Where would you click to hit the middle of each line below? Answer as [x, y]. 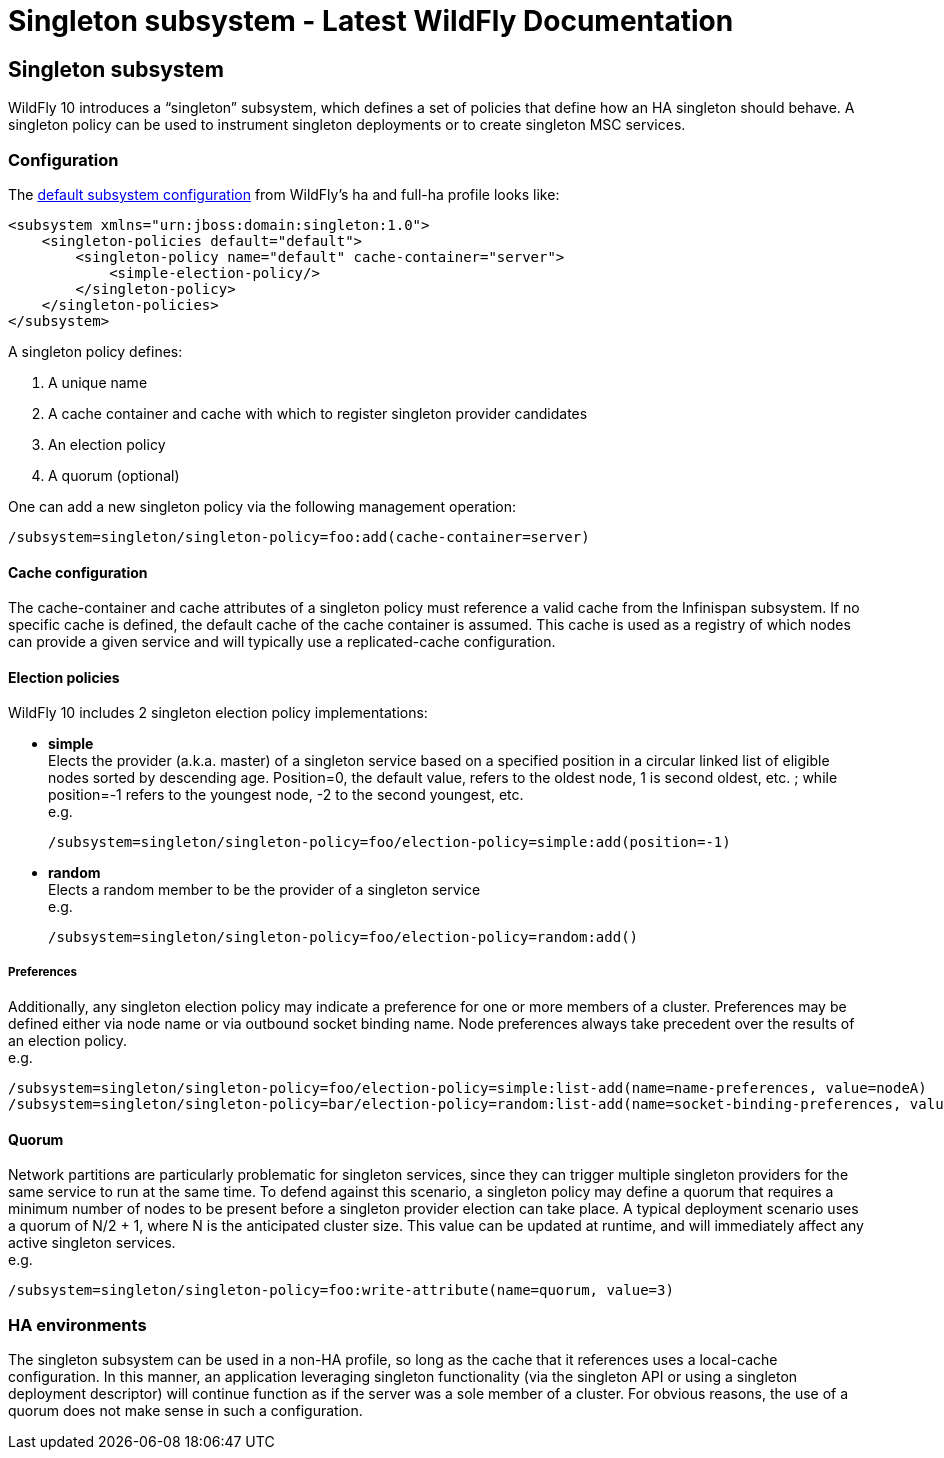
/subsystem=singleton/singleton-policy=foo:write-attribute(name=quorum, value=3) [341, 1290]
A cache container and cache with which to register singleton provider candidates [318, 413]
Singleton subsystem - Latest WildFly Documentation [371, 21]
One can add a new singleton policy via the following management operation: [262, 506]
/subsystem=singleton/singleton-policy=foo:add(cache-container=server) [299, 536]
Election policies [64, 677]
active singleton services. [92, 1243]
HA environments [77, 1324]
